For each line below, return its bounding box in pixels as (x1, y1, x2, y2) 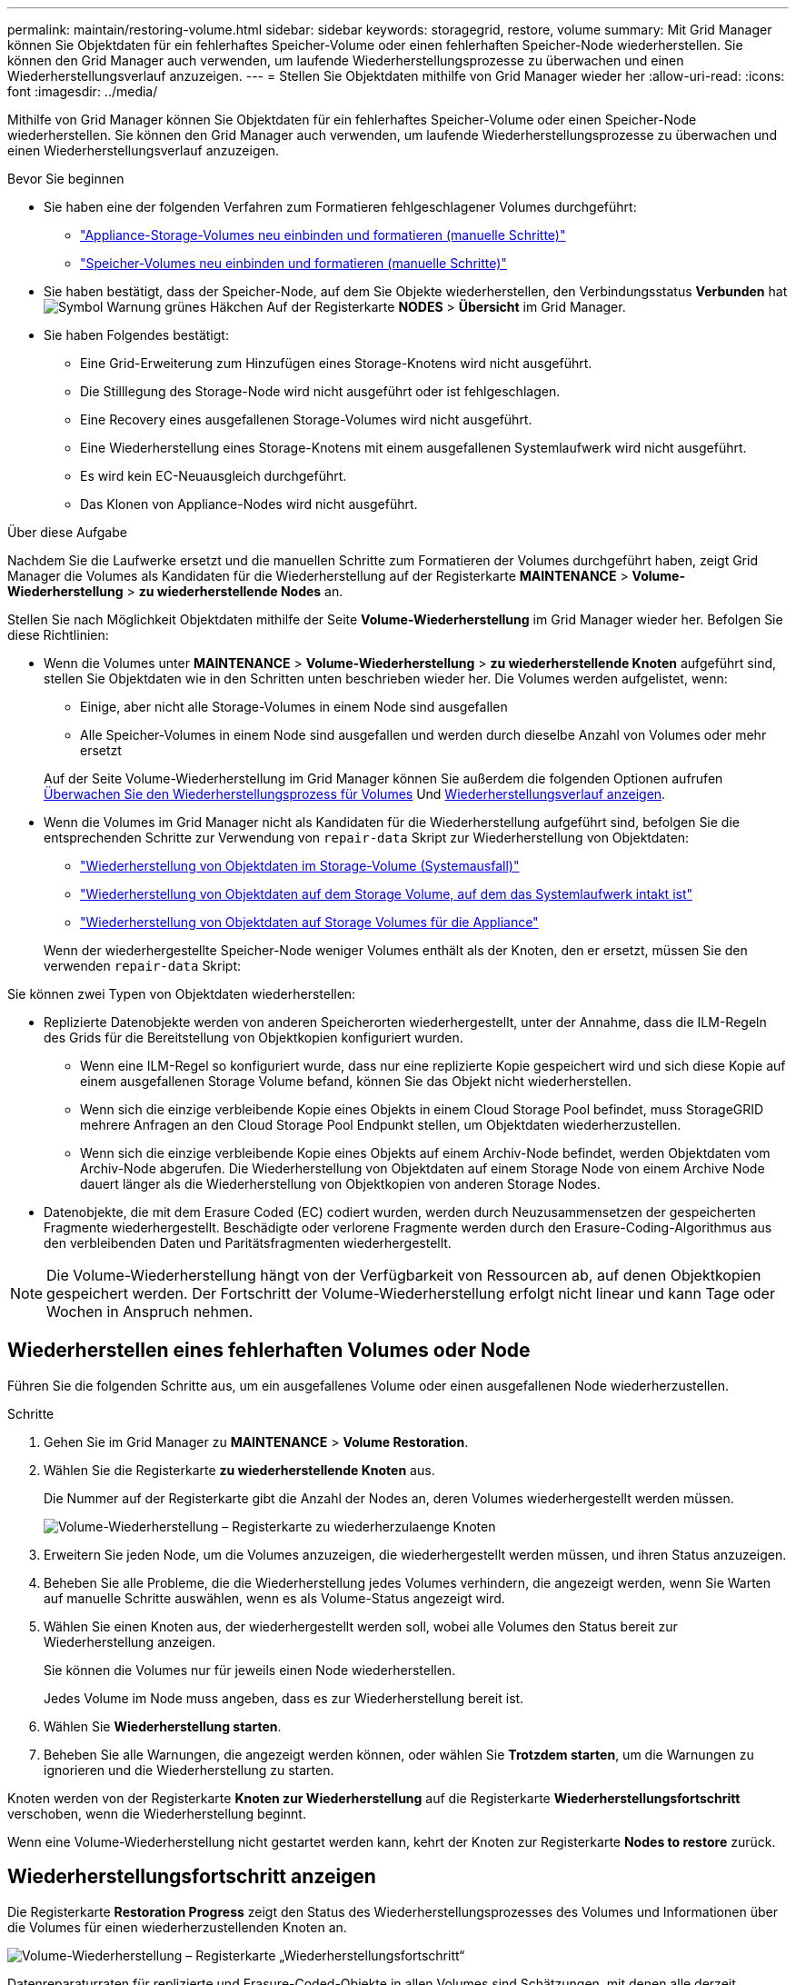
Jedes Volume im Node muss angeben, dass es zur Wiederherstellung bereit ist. (44, 1690, 524, 1706)
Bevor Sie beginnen (7, 171, 124, 186)
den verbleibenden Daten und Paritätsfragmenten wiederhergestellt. (44, 1235, 452, 1251)
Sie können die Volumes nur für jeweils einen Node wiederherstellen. (44, 1661, 456, 1678)
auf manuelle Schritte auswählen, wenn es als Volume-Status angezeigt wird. (44, 1590, 505, 1606)
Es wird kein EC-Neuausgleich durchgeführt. (80, 468, 347, 484)
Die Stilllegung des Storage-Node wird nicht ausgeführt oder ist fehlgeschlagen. (80, 384, 561, 399)
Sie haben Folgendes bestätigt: (44, 327, 229, 343)
